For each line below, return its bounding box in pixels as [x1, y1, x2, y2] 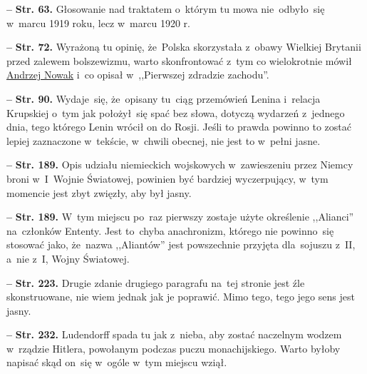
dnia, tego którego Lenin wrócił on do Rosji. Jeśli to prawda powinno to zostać [6, 119, 351, 134]
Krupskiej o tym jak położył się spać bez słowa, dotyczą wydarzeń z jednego [6, 105, 345, 120]
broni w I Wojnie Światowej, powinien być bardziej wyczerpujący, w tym [6, 171, 329, 186]
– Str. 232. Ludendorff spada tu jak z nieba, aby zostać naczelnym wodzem [6, 327, 342, 342]
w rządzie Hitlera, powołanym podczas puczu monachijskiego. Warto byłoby [6, 340, 341, 355]
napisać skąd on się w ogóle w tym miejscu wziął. [6, 355, 227, 370]
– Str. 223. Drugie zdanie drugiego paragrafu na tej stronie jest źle [6, 275, 305, 290]
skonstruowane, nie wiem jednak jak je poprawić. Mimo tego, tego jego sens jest [6, 289, 355, 304]
